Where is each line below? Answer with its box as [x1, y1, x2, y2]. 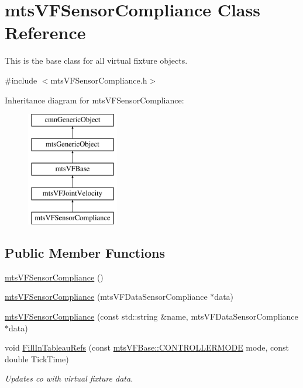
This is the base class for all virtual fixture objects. [5, 54, 188, 67]
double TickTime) [5, 352, 69, 365]
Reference [5, 20, 86, 44]
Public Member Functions [5, 244, 165, 262]
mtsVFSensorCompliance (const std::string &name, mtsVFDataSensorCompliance [5, 310, 298, 323]
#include [5, 74, 37, 86]
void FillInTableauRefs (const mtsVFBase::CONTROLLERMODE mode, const [5, 341, 289, 354]
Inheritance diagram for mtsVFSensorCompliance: [5, 93, 184, 106]
